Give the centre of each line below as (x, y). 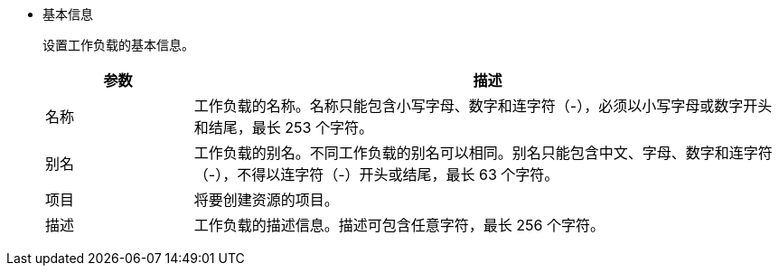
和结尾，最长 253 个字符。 (283, 127)
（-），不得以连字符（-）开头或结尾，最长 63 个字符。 (376, 174)
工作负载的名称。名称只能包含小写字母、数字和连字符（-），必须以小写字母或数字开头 (483, 106)
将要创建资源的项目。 (266, 200)
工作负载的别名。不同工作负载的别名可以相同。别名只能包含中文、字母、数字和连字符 (483, 153)
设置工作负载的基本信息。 (118, 45)
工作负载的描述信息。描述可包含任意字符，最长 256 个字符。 (399, 225)
